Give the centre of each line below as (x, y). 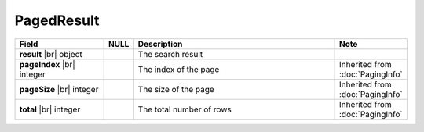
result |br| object (51, 54)
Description (160, 44)
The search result (170, 54)
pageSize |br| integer (59, 89)
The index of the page (179, 69)
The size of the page (176, 89)
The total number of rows (185, 109)
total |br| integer (50, 109)
